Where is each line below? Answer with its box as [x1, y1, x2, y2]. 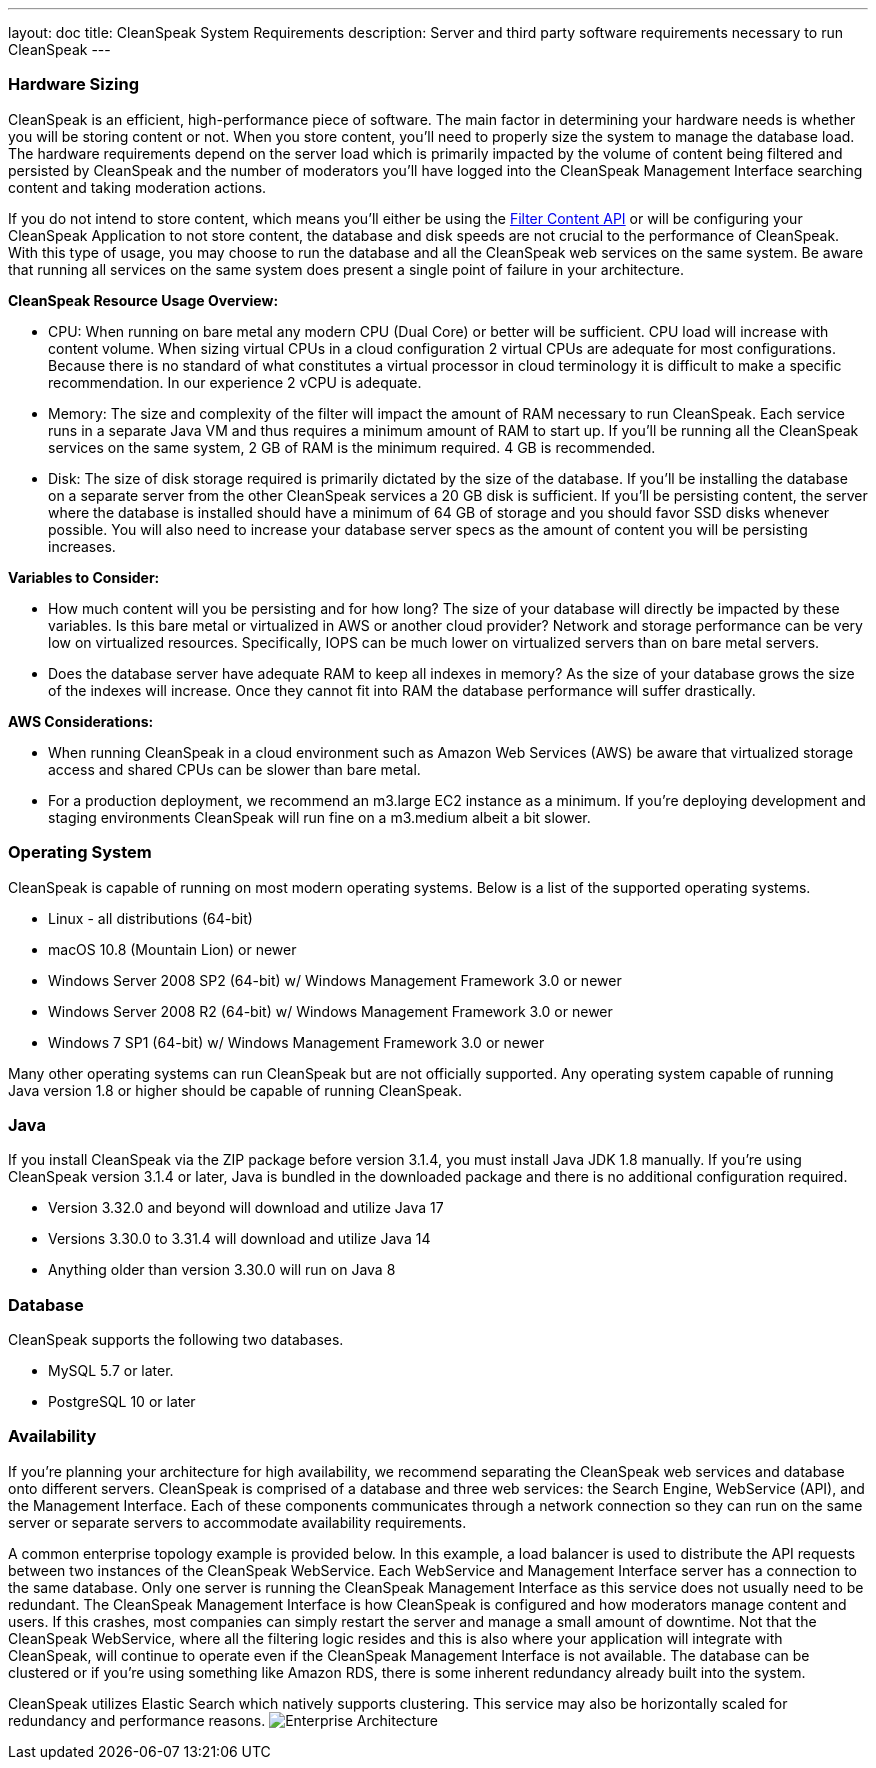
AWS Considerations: [8, 712, 154, 730]
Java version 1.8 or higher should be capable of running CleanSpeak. [8, 1081, 462, 1099]
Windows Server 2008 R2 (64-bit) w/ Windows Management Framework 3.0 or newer [48, 1002, 613, 1020]
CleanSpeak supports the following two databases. [8, 1331, 344, 1348]
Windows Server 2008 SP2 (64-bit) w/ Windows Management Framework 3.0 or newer [48, 971, 622, 989]
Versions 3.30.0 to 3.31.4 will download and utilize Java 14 [48, 1230, 431, 1248]
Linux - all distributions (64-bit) [48, 909, 253, 927]
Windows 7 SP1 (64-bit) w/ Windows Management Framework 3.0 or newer [48, 1033, 545, 1051]
